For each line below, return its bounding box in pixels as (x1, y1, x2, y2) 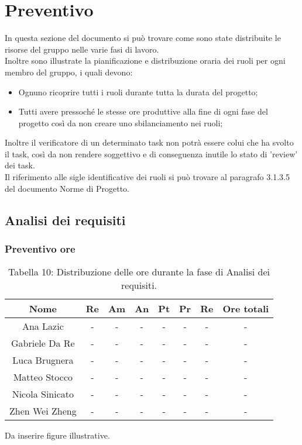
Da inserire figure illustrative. (5, 429, 110, 441)
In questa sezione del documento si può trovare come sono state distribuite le (5, 32, 281, 44)
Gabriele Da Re (11, 336, 75, 350)
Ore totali (222, 302, 269, 316)
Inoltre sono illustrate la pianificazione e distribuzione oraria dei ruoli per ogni (5, 54, 286, 67)
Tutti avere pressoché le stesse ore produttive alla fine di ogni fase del (18, 105, 268, 118)
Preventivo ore (5, 241, 75, 256)
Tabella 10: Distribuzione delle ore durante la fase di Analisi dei (8, 265, 270, 279)
